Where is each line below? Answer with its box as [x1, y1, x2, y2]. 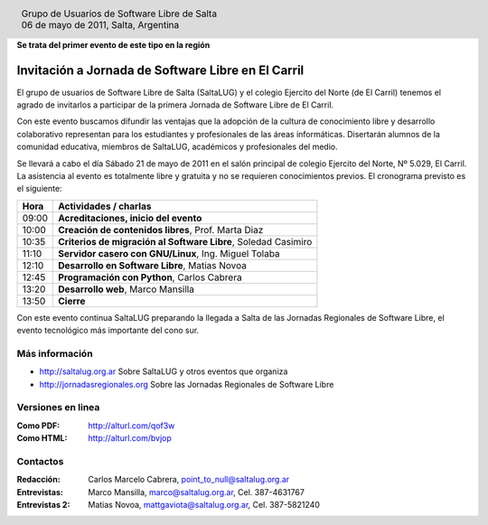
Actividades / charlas [58, 200, 152, 212]
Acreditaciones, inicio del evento [58, 211, 202, 224]
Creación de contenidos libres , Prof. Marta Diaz [58, 223, 264, 236]
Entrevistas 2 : [16, 500, 70, 511]
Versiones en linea [16, 401, 100, 414]
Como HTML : [16, 433, 68, 444]
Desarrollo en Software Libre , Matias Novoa [58, 258, 248, 271]
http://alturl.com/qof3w [88, 420, 175, 431]
